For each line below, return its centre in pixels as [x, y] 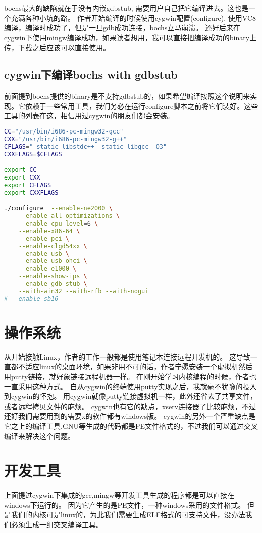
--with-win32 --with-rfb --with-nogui [84, 291]
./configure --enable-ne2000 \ [58, 209]
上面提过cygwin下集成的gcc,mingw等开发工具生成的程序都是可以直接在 [119, 495]
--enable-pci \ [44, 238]
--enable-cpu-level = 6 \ [58, 224]
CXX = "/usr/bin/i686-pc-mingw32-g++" [66, 139]
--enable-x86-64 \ [49, 231]
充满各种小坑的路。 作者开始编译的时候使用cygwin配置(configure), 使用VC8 [133, 17]
